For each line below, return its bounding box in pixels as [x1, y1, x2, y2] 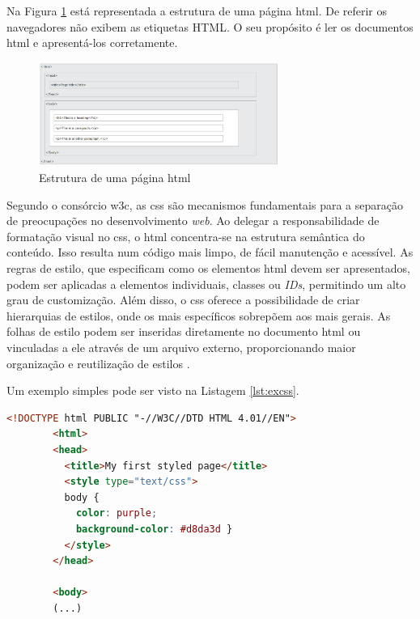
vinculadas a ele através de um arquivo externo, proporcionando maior [6, 339, 356, 355]
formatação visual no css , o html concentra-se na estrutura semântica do [6, 227, 365, 244]
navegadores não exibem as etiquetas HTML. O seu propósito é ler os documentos [6, 18, 414, 35]
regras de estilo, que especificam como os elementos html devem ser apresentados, [6, 260, 410, 277]
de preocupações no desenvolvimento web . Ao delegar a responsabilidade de [6, 212, 380, 229]
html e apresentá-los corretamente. [6, 34, 178, 51]
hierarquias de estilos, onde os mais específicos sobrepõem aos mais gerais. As [6, 307, 391, 324]
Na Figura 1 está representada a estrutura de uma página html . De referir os [6, 2, 388, 19]
